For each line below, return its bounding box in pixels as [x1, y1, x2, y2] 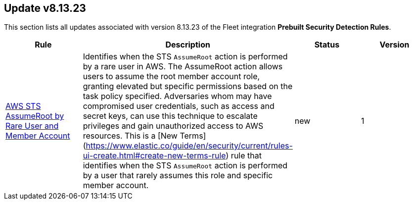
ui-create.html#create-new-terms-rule [83, 151, 226, 161]
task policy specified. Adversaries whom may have [83, 91, 272, 102]
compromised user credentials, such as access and [83, 101, 275, 111]
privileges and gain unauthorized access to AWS [83, 121, 264, 131]
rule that [230, 151, 262, 161]
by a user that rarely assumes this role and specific [83, 170, 273, 181]
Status [314, 40, 340, 50]
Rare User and [5, 121, 59, 131]
